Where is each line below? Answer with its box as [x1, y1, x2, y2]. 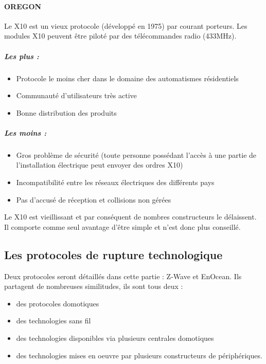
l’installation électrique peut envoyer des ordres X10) [16, 159, 183, 170]
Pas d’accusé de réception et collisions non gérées [16, 194, 171, 205]
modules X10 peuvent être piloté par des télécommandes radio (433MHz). [4, 30, 237, 41]
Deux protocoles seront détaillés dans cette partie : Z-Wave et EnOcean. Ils [4, 270, 242, 281]
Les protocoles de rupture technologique [4, 246, 223, 262]
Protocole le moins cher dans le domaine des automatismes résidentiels [16, 72, 239, 83]
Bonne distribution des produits [16, 107, 117, 118]
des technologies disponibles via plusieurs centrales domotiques [16, 333, 214, 343]
